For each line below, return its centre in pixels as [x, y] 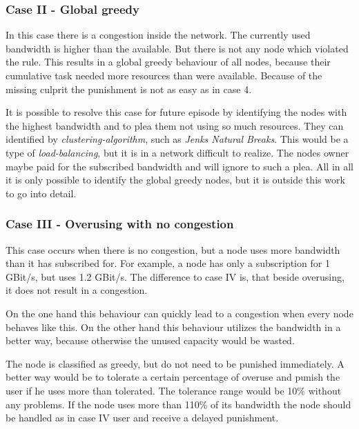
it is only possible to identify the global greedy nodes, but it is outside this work [175, 180]
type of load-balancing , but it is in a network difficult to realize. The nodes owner [177, 152]
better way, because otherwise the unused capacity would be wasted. [150, 340]
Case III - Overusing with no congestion [120, 224]
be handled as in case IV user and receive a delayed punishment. [142, 418]
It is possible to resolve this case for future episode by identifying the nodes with [176, 112]
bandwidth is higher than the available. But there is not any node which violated [177, 48]
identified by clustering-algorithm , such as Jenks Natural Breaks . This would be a [177, 139]
